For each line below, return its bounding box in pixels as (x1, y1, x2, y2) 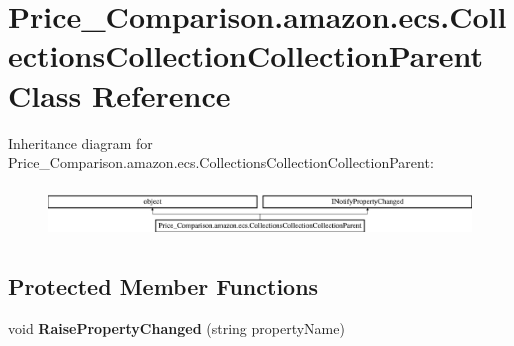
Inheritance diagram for (8, 132, 153, 153)
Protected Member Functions (8, 271, 319, 302)
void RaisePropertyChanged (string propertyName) (8, 318, 345, 339)
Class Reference (8, 74, 231, 115)
